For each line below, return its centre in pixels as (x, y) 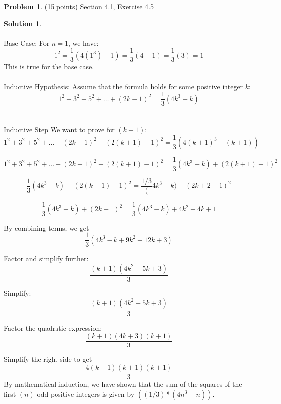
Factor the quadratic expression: (53, 327)
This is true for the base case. (49, 67)
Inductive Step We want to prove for (59, 130)
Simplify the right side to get (48, 359)
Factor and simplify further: (46, 259)
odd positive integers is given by (86, 393)
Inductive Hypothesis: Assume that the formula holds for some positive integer (124, 86)
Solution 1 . (23, 23)
